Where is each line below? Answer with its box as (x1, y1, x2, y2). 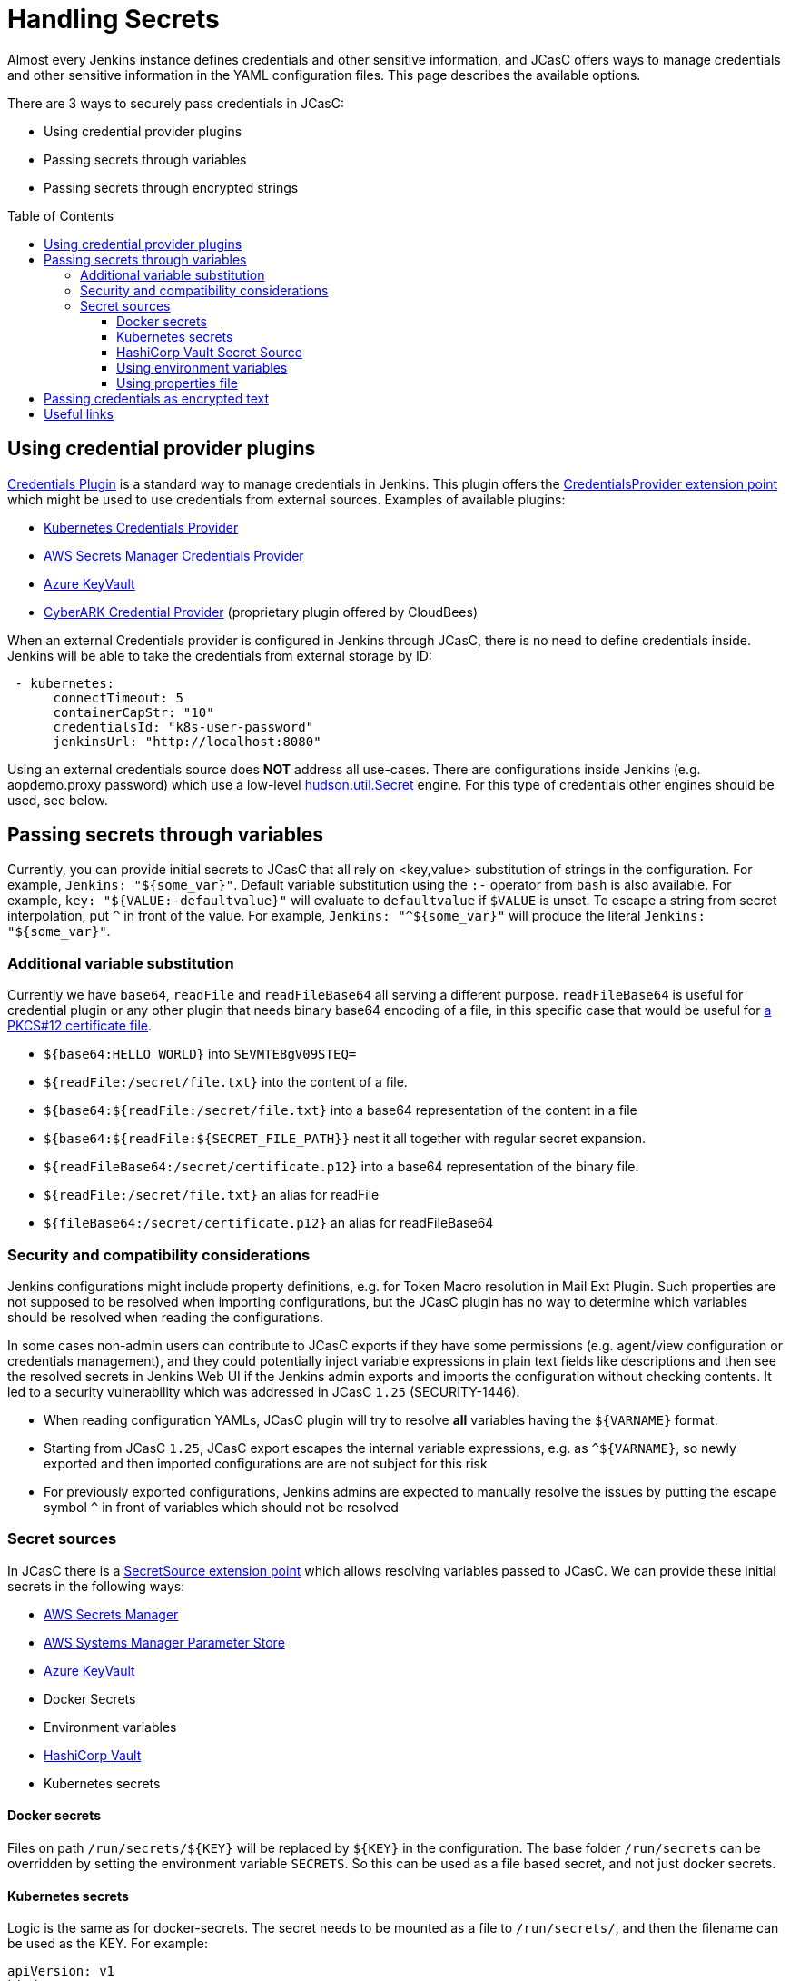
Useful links (44, 405, 114, 422)
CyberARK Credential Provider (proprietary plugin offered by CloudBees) (44, 603, 479, 620)
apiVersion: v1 (7, 1964, 115, 1979)
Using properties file (116, 374, 238, 391)
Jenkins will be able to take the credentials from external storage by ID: (7, 647, 432, 663)
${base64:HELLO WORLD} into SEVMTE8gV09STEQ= (44, 1046, 357, 1062)
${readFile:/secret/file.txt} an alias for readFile (44, 1187, 380, 1203)
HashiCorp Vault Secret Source (116, 343, 302, 360)
